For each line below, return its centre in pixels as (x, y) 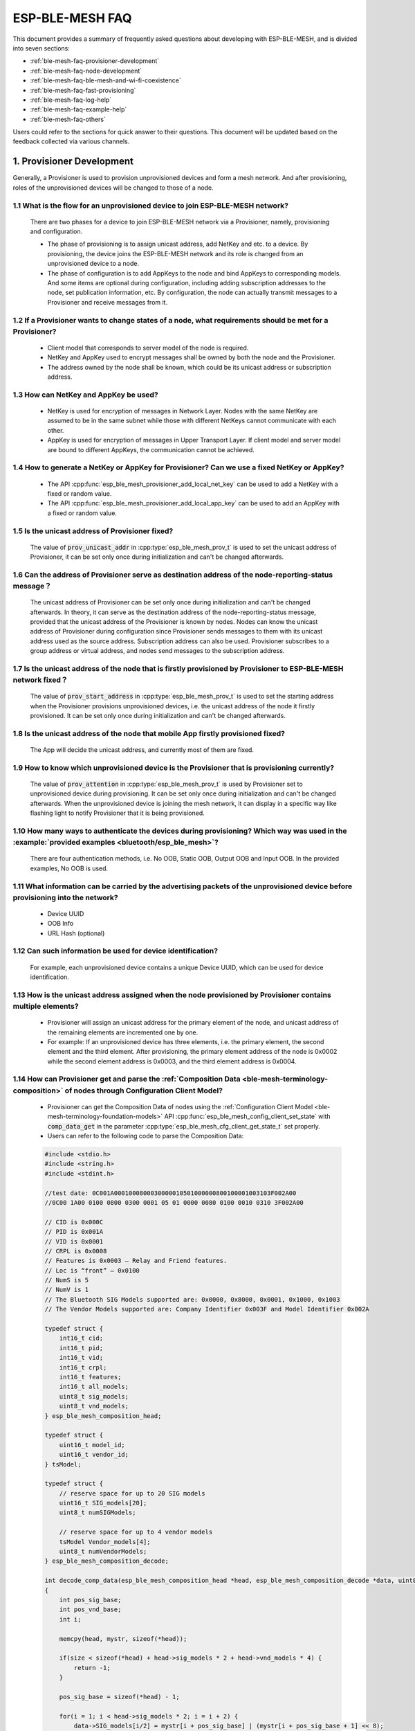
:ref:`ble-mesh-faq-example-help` (79, 109)
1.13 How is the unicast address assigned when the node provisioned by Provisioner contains (172, 995)
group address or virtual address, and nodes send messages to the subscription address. (157, 651)
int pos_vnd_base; (90, 1609)
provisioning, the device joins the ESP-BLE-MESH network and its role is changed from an (175, 253)
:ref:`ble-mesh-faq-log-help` (71, 100)
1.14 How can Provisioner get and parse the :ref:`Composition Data (127, 1079)
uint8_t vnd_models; (94, 1406)
